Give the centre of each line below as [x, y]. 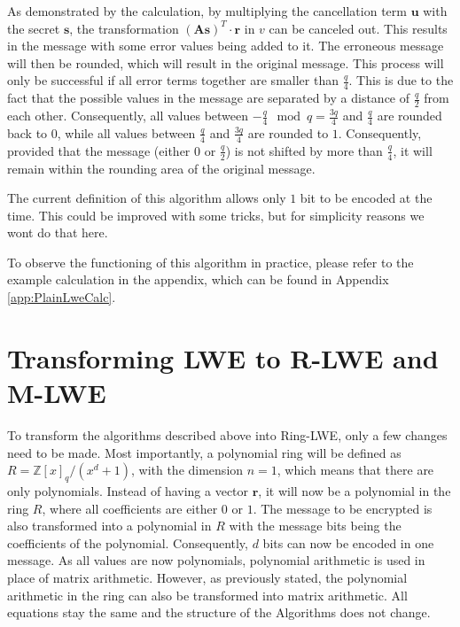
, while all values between [126, 132]
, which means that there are [355, 470]
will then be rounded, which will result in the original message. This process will [226, 62]
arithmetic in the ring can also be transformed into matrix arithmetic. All [207, 595]
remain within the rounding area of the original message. [161, 168]
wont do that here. [58, 232]
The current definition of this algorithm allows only [147, 198]
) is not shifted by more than [304, 150]
